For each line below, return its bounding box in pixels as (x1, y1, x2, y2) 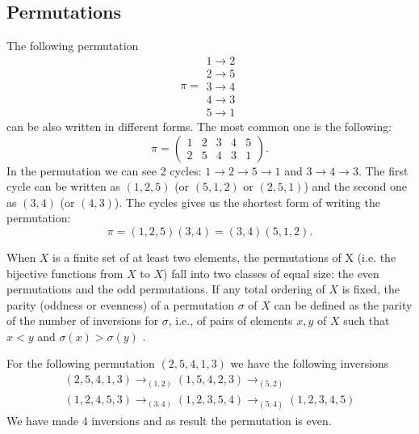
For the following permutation (6, 355, 155, 372)
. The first (358, 162, 409, 179)
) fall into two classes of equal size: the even (163, 264, 379, 281)
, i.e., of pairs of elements (168, 312, 293, 329)
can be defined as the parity (274, 296, 413, 313)
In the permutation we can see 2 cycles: (6, 162, 202, 179)
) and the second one (304, 178, 408, 195)
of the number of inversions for (6, 312, 159, 329)
